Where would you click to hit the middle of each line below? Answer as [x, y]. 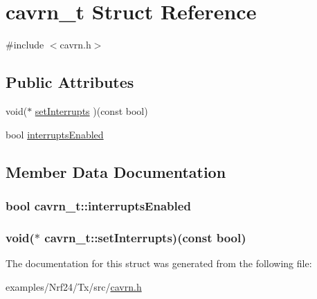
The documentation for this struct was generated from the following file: [159, 263]
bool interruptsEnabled [55, 134]
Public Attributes [70, 82]
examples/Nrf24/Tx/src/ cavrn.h [74, 286]
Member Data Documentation [116, 171]
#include [25, 45]
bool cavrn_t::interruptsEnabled [98, 205]
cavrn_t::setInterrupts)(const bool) [145, 237]
